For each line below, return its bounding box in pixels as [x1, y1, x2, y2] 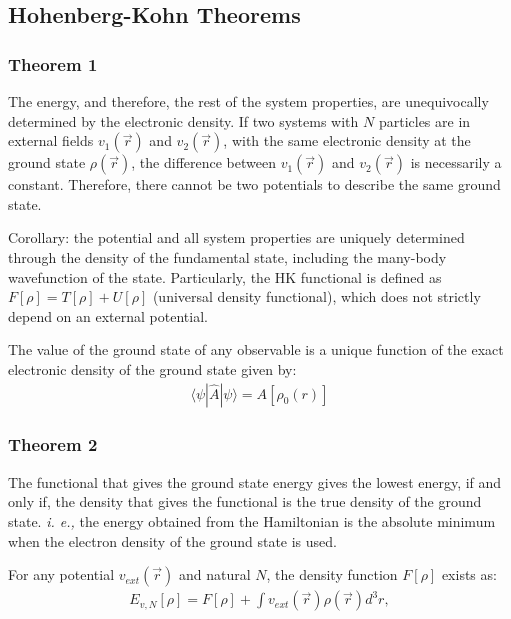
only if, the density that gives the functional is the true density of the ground [8, 491, 482, 512]
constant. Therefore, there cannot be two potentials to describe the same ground [8, 174, 501, 195]
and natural [178, 564, 251, 585]
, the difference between [131, 152, 276, 173]
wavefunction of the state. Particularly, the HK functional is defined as [8, 266, 442, 287]
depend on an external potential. [8, 305, 208, 326]
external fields [8, 130, 94, 151]
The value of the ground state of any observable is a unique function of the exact [8, 339, 504, 360]
